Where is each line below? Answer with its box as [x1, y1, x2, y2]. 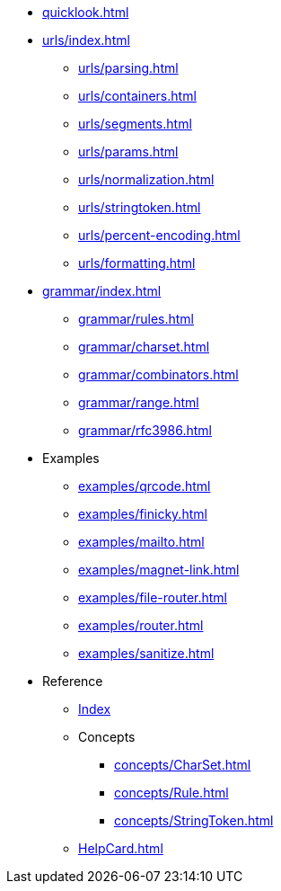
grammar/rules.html [78, 311, 194, 326]
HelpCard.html [78, 841, 163, 856]
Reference [42, 673, 103, 689]
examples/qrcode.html [78, 478, 211, 494]
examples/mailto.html [78, 534, 205, 549]
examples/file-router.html [78, 590, 227, 605]
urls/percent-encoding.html [78, 227, 241, 243]
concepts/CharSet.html [114, 757, 251, 772]
